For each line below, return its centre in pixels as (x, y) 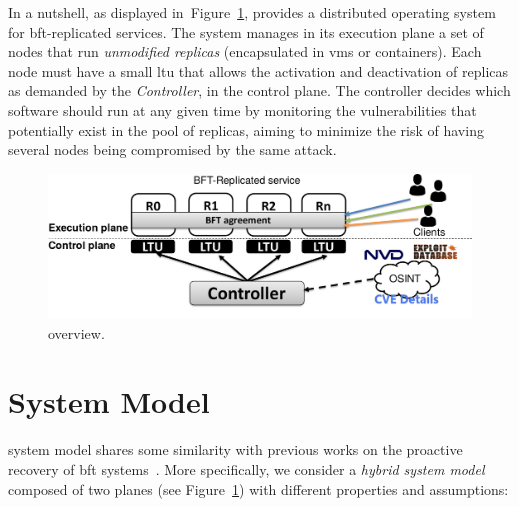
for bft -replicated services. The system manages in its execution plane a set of (246, 31)
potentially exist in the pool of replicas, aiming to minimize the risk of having (246, 129)
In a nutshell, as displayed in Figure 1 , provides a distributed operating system (252, 12)
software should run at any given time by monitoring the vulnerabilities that (242, 109)
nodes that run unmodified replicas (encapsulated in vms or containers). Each (245, 51)
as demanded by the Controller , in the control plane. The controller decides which (259, 90)
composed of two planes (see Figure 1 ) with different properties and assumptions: (258, 488)
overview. (76, 332)
